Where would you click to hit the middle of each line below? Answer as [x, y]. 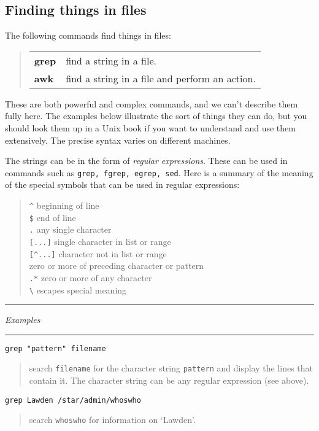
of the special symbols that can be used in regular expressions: [122, 184]
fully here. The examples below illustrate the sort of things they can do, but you [156, 116]
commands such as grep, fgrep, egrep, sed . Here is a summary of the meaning [159, 172]
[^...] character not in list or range [98, 253]
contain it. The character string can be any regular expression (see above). [169, 380]
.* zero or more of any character [90, 277]
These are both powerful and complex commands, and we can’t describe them [152, 103]
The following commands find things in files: [88, 35]
